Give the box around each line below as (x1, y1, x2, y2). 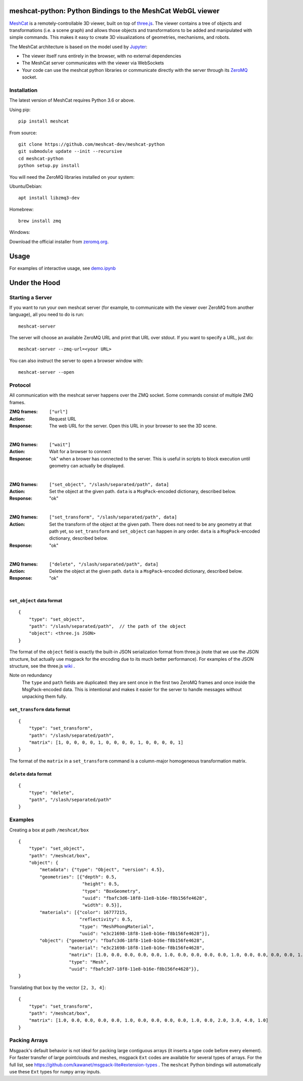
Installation (9, 87, 38, 94)
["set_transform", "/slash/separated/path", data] (49, 514, 177, 520)
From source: (9, 130, 37, 136)
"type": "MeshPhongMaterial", (79, 924, 154, 929)
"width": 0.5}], (82, 902, 122, 908)
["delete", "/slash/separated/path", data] (49, 561, 159, 567)
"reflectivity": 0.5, (79, 916, 133, 923)
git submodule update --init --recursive (18, 148, 122, 154)
